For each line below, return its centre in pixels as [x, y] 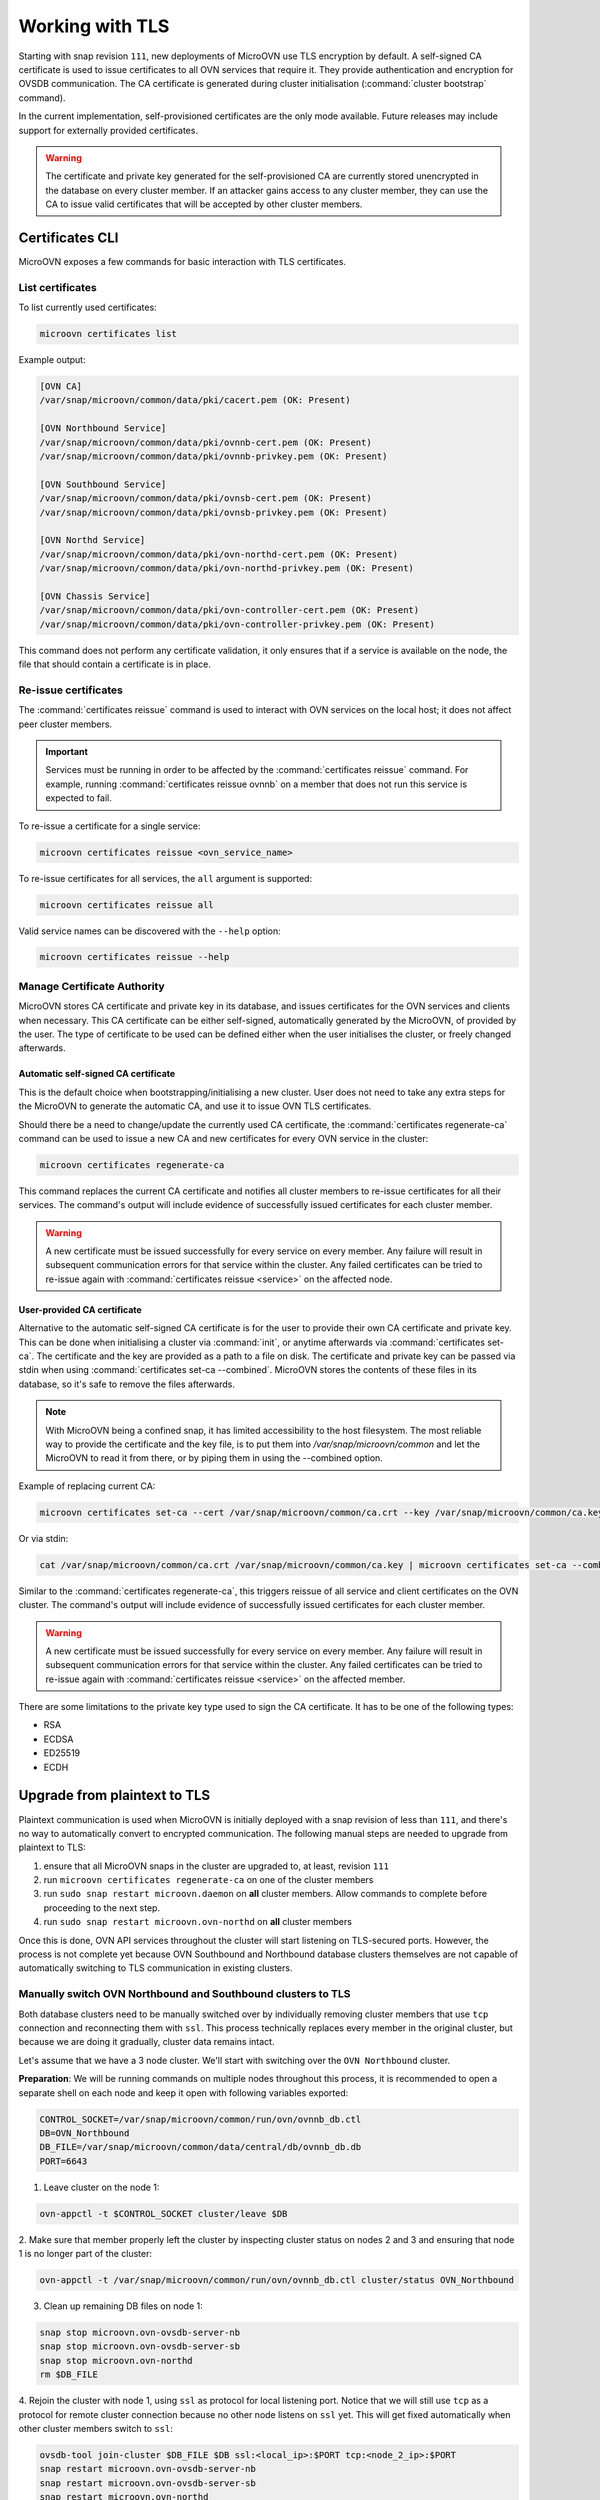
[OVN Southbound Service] [103, 484]
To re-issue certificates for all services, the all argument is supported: [165, 878]
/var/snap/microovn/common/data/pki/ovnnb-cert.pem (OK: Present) [205, 442]
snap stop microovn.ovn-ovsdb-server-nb [139, 2332]
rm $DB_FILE [69, 2374]
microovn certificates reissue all [126, 904]
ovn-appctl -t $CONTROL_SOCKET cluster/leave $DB [163, 2213]
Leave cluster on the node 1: [101, 2187]
